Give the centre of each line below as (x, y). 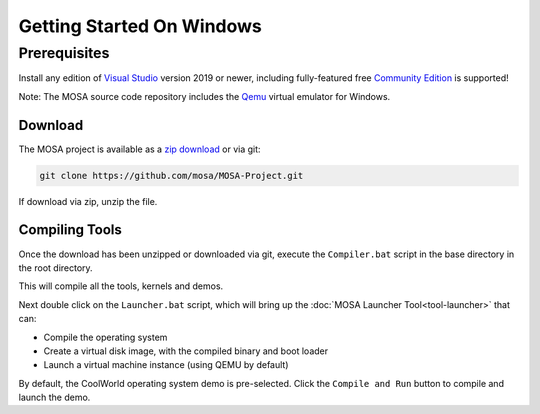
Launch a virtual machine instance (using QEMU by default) (166, 365)
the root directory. (56, 267)
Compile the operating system (105, 337)
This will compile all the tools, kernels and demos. (121, 286)
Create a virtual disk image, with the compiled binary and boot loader (186, 351)
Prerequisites (64, 53)
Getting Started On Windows (140, 26)
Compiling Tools (70, 230)
